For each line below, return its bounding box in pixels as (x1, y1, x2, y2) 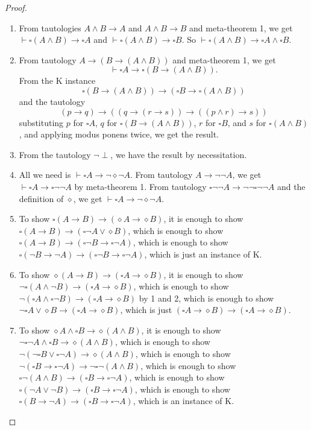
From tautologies (19, 21, 81, 34)
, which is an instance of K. (133, 394, 234, 407)
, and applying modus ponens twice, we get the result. (19, 128, 219, 141)
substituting (19, 116, 64, 128)
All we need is (19, 168, 71, 181)
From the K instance (19, 74, 96, 87)
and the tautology (19, 95, 86, 107)
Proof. (5, 1, 27, 13)
